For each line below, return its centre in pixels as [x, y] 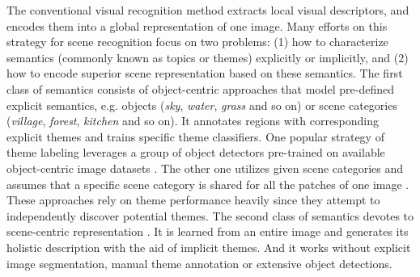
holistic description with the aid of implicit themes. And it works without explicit [209, 247]
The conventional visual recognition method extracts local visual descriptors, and [208, 10]
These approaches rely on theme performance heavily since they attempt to [193, 200]
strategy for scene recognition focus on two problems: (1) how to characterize [197, 42]
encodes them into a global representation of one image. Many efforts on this [197, 25]
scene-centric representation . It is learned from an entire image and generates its [208, 231]
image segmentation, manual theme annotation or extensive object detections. [199, 263]
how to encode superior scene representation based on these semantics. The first [205, 73]
